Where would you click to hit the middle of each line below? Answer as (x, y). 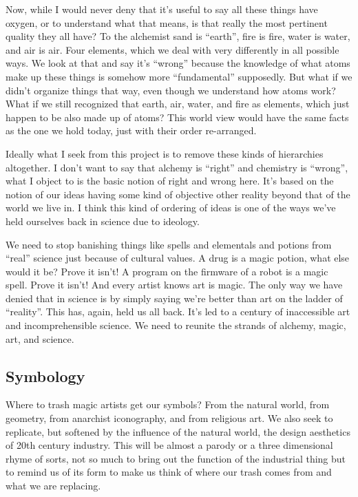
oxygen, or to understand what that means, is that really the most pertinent (167, 22)
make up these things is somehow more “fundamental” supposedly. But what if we (179, 76)
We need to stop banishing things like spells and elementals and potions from (169, 244)
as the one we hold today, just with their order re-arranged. (131, 130)
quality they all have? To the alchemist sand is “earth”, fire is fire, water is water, (178, 36)
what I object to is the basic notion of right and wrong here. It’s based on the (170, 181)
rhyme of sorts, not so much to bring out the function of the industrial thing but (176, 458)
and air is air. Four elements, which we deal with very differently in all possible (172, 49)
